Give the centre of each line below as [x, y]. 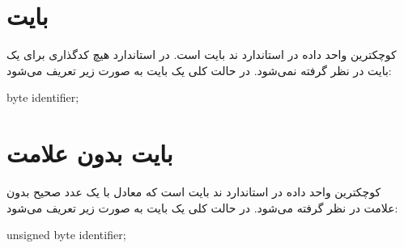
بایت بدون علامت [90, 153]
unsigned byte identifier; [66, 235]
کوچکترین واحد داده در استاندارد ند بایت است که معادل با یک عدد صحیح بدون [194, 192]
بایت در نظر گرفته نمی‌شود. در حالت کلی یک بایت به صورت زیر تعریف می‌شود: [199, 70]
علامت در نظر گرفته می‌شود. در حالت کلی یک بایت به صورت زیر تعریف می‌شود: [202, 207]
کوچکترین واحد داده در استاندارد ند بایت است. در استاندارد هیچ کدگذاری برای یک [202, 55]
